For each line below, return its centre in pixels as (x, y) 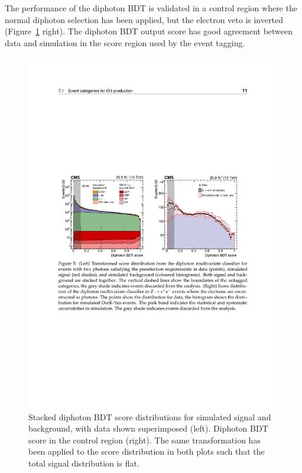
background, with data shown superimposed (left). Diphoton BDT (148, 428)
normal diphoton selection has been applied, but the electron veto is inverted (144, 19)
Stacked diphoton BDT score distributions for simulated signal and (150, 416)
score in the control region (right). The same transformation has (144, 440)
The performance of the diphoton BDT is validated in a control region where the (151, 8)
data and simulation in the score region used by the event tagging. (125, 42)
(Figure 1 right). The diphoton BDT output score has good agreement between (149, 31)
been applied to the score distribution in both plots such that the (147, 451)
